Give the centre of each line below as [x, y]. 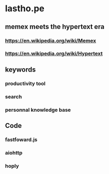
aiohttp [14, 152]
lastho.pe [25, 9]
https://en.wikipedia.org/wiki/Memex [51, 41]
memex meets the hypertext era [55, 27]
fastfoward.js [21, 139]
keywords [20, 69]
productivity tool [25, 83]
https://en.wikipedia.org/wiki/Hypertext [54, 53]
